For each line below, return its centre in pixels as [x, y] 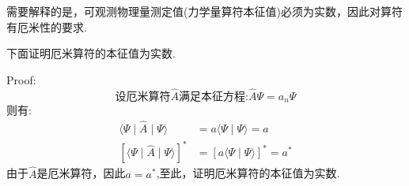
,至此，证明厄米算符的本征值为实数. [248, 173]
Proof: [21, 79]
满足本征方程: [214, 97]
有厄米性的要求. [47, 26]
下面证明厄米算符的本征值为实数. [91, 53]
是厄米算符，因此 [81, 173]
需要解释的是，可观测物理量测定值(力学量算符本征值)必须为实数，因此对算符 [204, 11]
